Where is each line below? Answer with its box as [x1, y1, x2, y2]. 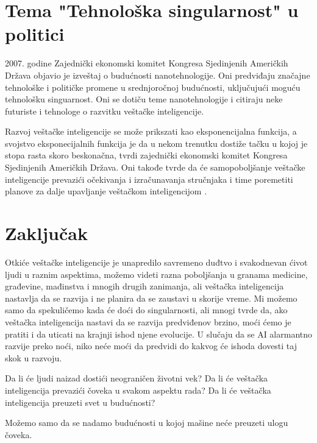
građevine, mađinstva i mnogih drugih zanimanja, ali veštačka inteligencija [5, 280, 284, 292]
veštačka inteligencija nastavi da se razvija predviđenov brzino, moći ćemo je [5, 315, 291, 328]
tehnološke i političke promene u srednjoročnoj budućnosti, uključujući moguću [5, 80, 301, 93]
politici [5, 21, 65, 46]
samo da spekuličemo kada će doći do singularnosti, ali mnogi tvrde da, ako [5, 303, 288, 316]
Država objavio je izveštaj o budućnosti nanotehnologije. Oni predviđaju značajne [5, 68, 310, 81]
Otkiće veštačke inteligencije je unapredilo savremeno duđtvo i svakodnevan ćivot [5, 255, 308, 268]
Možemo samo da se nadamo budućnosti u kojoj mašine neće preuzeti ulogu [5, 416, 288, 429]
